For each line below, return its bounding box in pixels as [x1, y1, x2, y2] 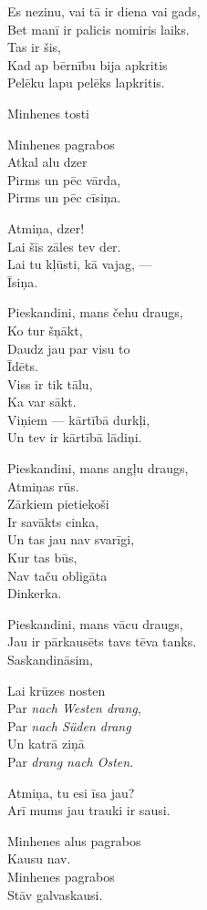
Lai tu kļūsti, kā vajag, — [7, 254, 152, 274]
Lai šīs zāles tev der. [7, 236, 121, 255]
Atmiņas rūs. [7, 476, 79, 495]
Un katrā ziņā [7, 734, 85, 753]
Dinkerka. [7, 584, 62, 603]
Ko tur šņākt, [7, 320, 83, 339]
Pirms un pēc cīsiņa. [7, 188, 121, 207]
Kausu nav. [7, 849, 71, 868]
